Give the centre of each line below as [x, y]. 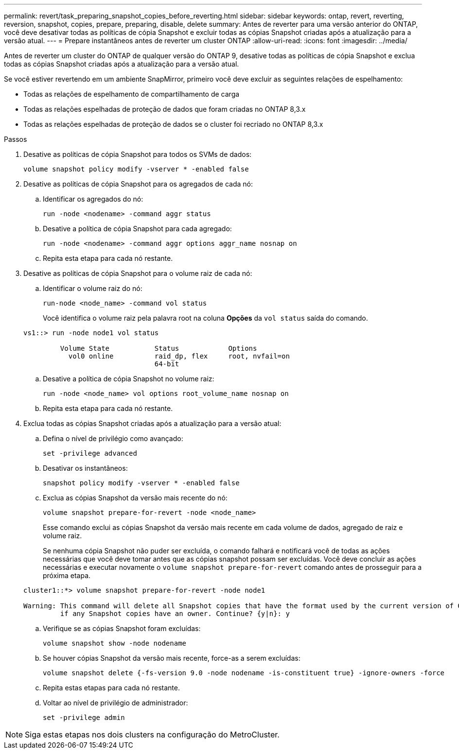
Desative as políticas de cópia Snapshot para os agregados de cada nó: [138, 184]
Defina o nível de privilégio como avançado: [113, 438]
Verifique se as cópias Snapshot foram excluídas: [122, 628]
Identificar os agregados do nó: [93, 199]
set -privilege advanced [90, 453]
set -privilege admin [84, 718]
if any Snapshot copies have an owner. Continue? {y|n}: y [175, 614]
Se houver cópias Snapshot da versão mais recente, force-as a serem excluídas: [172, 658]
